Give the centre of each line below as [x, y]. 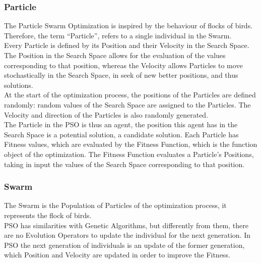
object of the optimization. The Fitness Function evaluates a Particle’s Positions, [129, 154]
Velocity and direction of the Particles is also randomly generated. [106, 114]
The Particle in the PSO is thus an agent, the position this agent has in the [121, 124]
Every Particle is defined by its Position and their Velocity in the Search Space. [127, 45]
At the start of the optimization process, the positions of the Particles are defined [130, 95]
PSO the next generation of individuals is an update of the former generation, [124, 245]
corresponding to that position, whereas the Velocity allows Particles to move [123, 65]
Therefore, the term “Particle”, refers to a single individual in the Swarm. [118, 35]
